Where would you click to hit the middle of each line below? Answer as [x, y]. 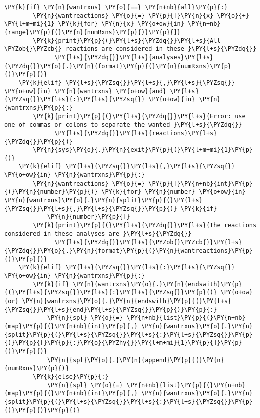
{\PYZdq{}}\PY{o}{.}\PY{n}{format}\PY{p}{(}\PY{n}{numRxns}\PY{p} [118, 66]
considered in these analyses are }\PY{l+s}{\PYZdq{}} [98, 234]
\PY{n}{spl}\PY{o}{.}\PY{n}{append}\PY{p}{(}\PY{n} [136, 360]
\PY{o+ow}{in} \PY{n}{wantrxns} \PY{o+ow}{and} [85, 91]
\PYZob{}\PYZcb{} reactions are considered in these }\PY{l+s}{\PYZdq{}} [131, 49]
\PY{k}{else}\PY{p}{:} [71, 376]
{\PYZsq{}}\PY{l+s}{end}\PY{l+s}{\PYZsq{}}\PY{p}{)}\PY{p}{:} [111, 309]
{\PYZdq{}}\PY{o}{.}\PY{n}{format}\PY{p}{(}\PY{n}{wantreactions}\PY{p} [128, 251]
